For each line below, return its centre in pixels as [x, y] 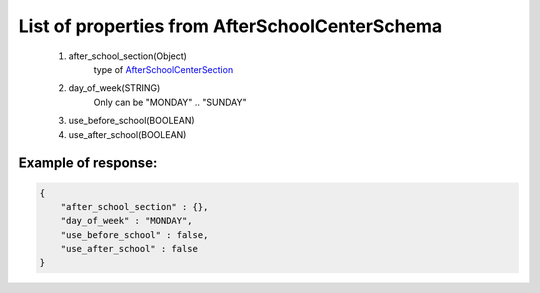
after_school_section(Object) [127, 56]
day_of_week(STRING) [114, 88]
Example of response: [88, 163]
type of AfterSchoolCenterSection [163, 69]
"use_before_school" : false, [134, 234]
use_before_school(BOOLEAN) [131, 121]
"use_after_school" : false [129, 249]
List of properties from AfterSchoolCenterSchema [230, 26]
